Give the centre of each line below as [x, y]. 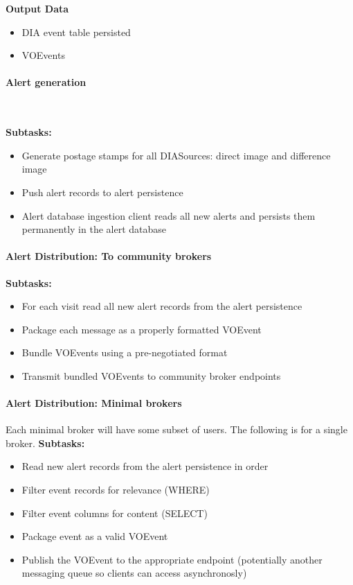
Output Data [37, 8]
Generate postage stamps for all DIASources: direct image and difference [176, 155]
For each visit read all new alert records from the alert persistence [162, 306]
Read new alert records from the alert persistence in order [145, 466]
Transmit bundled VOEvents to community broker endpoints [151, 375]
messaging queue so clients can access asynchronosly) [134, 573]
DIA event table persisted [76, 32]
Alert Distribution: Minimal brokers [94, 403]
